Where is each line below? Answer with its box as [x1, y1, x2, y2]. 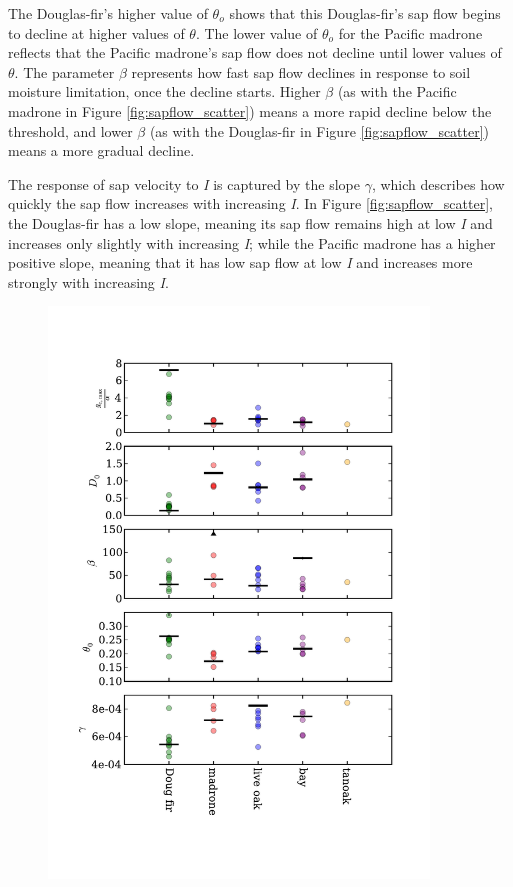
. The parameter [14, 61, 115, 82]
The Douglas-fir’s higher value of [8, 3, 208, 23]
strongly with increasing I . [8, 271, 169, 292]
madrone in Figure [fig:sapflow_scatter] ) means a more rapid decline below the [8, 100, 492, 121]
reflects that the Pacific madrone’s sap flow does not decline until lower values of [8, 42, 502, 63]
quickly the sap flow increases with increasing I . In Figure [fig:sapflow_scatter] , [8, 193, 493, 214]
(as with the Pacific [337, 81, 457, 102]
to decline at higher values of [8, 22, 185, 43]
